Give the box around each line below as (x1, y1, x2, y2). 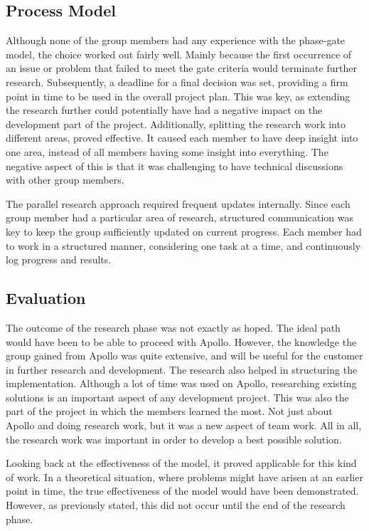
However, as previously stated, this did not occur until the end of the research (6, 498, 346, 512)
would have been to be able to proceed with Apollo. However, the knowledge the (6, 334, 357, 349)
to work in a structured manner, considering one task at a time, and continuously (6, 238, 361, 253)
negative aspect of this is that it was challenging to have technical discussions (6, 158, 343, 173)
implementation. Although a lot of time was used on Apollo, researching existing (6, 376, 357, 391)
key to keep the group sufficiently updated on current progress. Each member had (6, 224, 362, 238)
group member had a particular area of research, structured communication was (6, 210, 354, 225)
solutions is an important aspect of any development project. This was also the (6, 389, 349, 404)
